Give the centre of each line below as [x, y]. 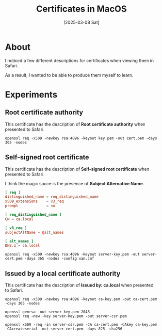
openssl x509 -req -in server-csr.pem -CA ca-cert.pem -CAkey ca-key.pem [81, 325]
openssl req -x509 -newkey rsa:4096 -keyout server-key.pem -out [72, 255]
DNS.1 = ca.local [23, 246]
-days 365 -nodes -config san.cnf [59, 259]
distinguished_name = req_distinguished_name [52, 197]
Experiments [31, 94]
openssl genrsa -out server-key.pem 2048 [48, 312]
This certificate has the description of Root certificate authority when [75, 124]
